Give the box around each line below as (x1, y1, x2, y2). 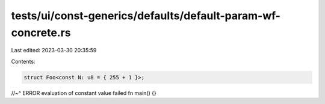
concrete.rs (11, 26, 72, 39)
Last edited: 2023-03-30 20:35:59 (11, 47, 97, 54)
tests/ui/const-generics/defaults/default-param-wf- (11, 9, 281, 22)
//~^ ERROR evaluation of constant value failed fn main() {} (11, 89, 156, 96)
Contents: (11, 58, 36, 65)
